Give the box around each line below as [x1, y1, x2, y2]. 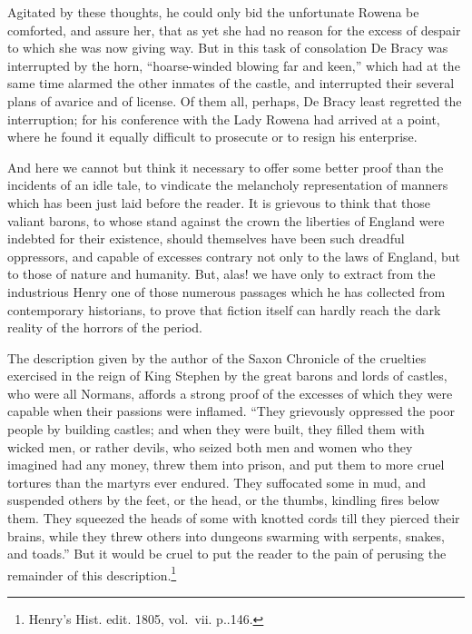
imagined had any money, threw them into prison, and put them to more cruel [7, 455, 445, 474]
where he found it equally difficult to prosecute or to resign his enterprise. [7, 127, 418, 146]
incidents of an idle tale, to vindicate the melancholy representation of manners [7, 175, 448, 194]
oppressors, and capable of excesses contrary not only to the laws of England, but [7, 246, 461, 265]
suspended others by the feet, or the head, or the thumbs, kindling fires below [7, 490, 440, 510]
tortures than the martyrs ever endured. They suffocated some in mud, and [7, 472, 426, 491]
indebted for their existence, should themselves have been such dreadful [7, 229, 405, 248]
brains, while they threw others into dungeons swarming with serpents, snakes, [7, 526, 445, 545]
